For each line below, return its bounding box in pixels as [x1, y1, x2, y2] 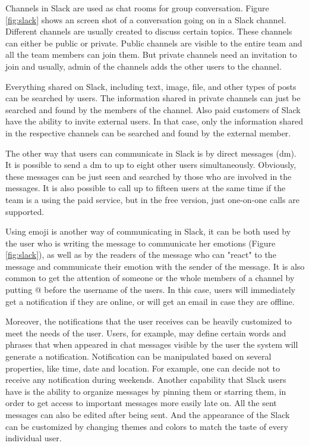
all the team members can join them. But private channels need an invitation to [5, 48, 297, 61]
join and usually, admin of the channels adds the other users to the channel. [5, 60, 282, 72]
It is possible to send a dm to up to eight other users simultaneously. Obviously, [5, 158, 297, 171]
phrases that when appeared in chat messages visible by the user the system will [5, 338, 298, 351]
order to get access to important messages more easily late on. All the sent [5, 397, 277, 409]
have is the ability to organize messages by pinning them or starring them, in [5, 385, 286, 397]
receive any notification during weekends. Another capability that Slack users [5, 373, 286, 386]
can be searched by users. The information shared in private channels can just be [5, 92, 301, 104]
